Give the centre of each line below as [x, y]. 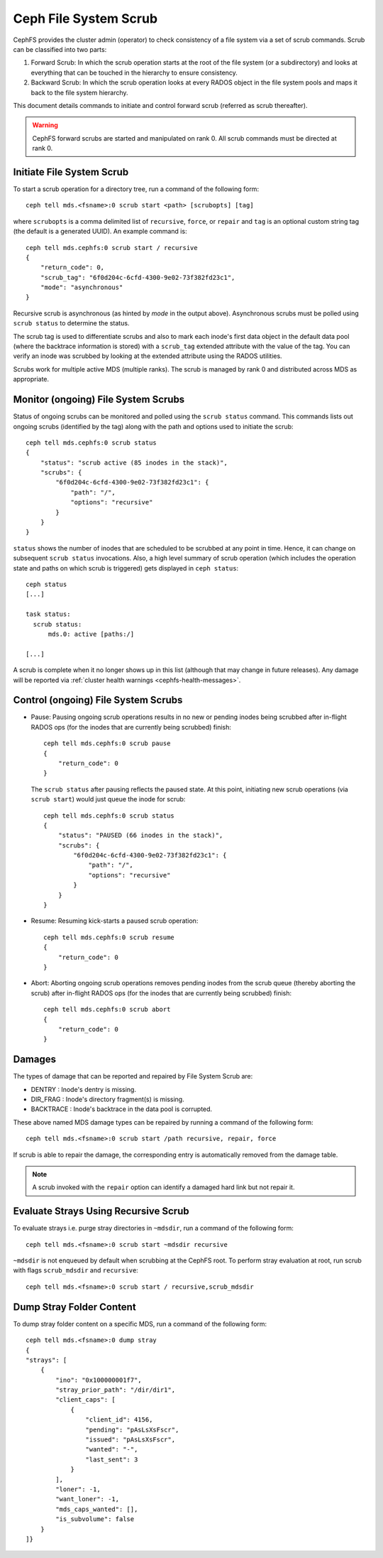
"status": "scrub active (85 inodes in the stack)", [134, 462]
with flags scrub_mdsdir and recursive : [76, 1270]
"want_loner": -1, [88, 1499]
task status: [48, 614]
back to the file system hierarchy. [79, 92]
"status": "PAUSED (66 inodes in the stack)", [140, 835]
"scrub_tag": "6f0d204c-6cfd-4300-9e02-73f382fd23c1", [138, 277]
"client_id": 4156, [119, 1420]
